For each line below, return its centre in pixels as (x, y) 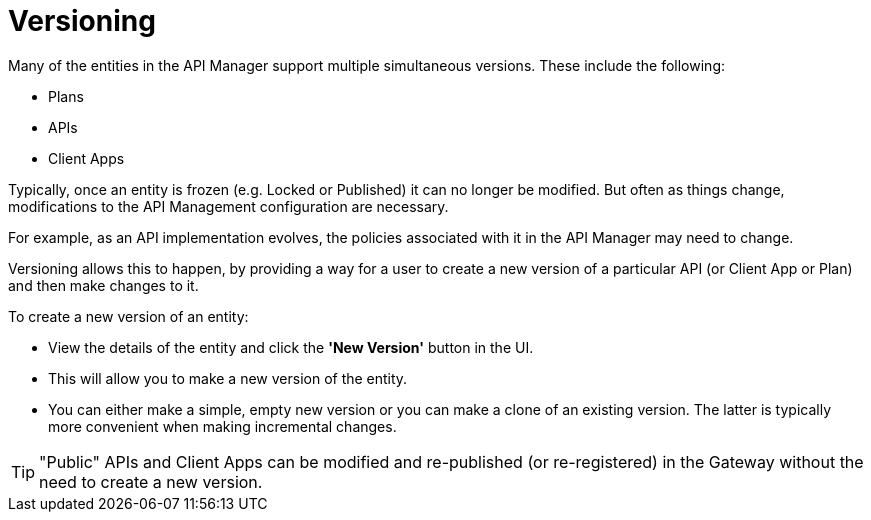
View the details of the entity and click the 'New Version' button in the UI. (291, 347)
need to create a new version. (151, 481)
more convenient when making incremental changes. (222, 426)
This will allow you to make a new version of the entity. (228, 378)
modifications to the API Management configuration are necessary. (228, 206)
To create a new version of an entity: (128, 316)
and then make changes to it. (103, 285)
